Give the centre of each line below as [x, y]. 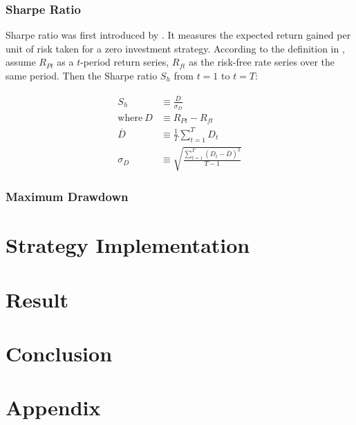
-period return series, [125, 62]
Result [37, 299]
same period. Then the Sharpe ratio [82, 75]
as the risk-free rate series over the [262, 62]
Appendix [53, 407]
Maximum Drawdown [67, 197]
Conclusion [59, 353]
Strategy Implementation [128, 245]
